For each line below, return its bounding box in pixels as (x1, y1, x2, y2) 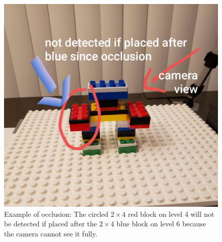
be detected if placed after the (4, 218, 97, 229)
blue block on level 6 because (116, 218, 206, 229)
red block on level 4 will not (128, 208, 214, 219)
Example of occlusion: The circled (4, 208, 108, 219)
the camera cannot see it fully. (4, 228, 97, 238)
